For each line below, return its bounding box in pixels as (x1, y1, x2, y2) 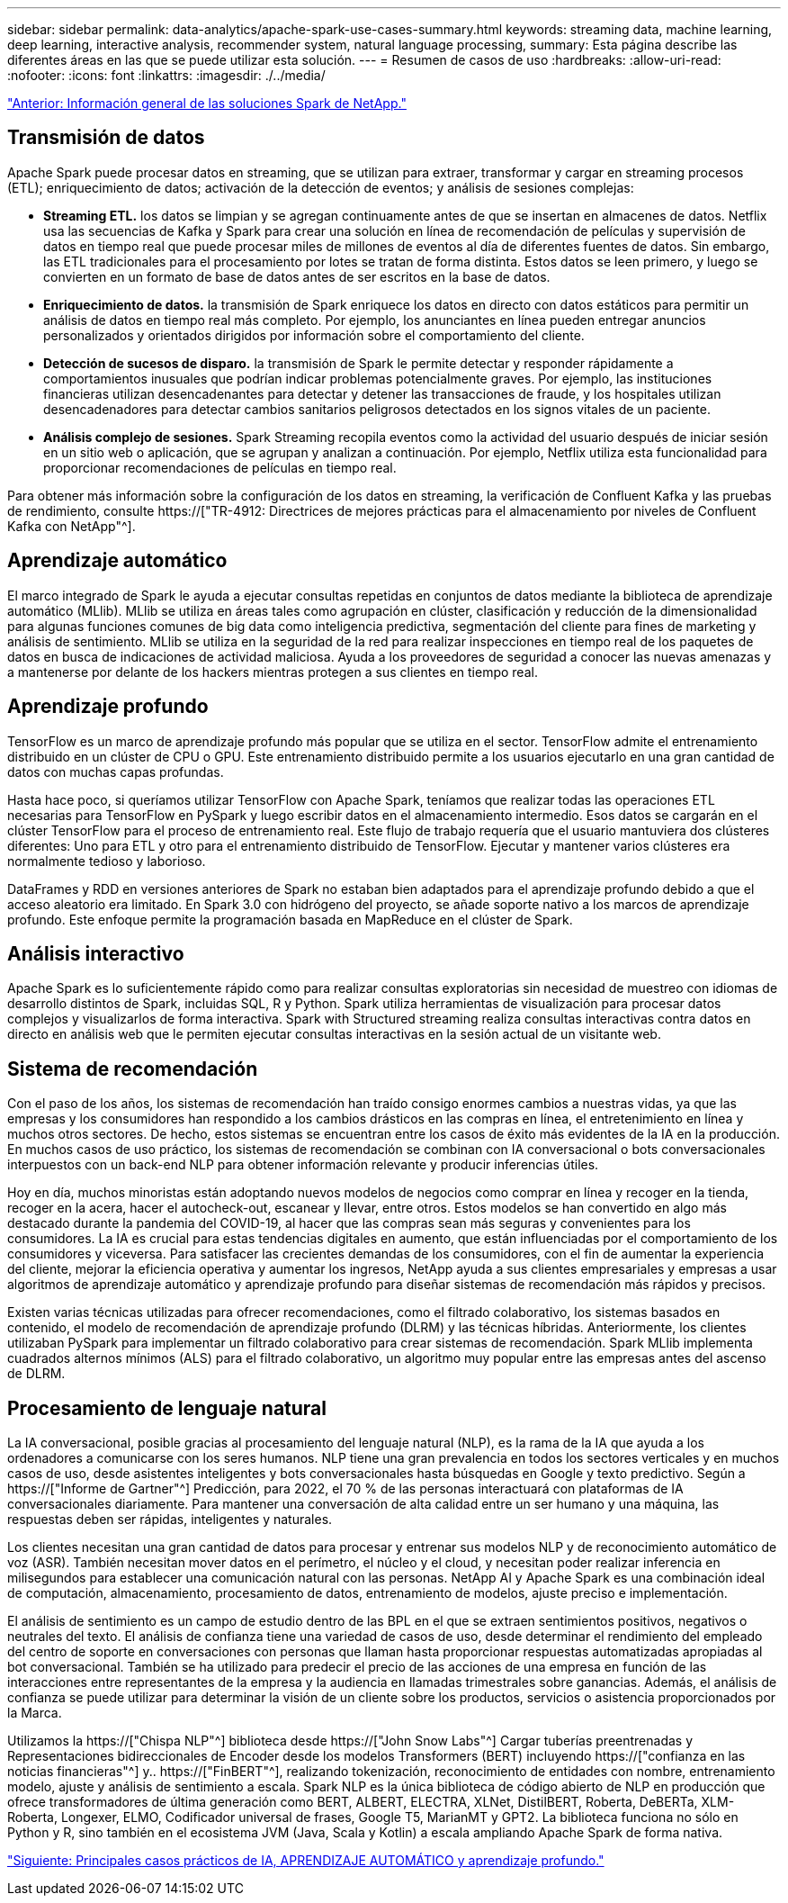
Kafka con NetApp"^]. (7, 518, 136, 534)
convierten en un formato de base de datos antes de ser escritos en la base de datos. (43, 268, 551, 284)
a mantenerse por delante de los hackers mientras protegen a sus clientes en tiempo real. (7, 663, 538, 680)
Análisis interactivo (7, 942, 184, 965)
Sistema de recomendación (7, 1057, 258, 1080)
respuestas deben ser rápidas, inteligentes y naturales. (7, 1511, 333, 1528)
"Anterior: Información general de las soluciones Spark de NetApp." (7, 95, 407, 111)
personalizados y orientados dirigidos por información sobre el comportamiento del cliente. (43, 327, 585, 343)
